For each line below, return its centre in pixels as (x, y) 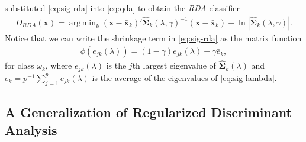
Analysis (31, 129)
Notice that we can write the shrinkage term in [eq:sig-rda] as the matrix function (153, 38)
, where (59, 65)
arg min (82, 23)
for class (20, 65)
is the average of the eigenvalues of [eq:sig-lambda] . (184, 77)
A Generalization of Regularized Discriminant (148, 112)
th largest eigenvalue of (174, 65)
